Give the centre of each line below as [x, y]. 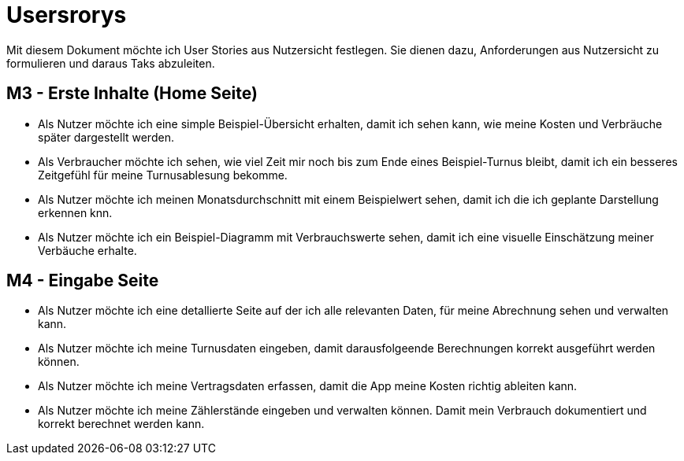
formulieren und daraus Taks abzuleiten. [111, 63]
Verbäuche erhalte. [87, 250]
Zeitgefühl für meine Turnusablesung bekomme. [163, 175]
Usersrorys [67, 15]
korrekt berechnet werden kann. [121, 424]
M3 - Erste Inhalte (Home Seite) [132, 94]
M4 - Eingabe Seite [83, 281]
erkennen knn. [75, 212]
